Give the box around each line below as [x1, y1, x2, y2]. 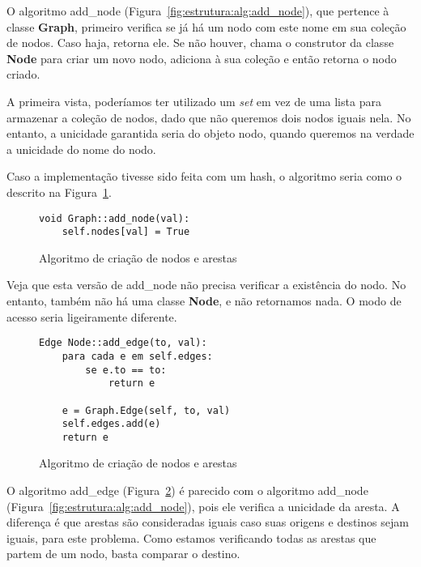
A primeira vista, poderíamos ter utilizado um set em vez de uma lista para [6, 92, 381, 109]
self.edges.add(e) [62, 418, 161, 430]
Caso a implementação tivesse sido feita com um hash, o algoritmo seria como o [6, 168, 402, 185]
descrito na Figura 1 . [6, 183, 112, 200]
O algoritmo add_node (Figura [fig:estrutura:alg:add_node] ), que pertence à [6, 2, 389, 19]
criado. [6, 66, 40, 83]
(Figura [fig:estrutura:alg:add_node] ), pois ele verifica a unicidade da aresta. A [6, 497, 400, 514]
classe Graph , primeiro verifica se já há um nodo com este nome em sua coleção [6, 18, 406, 35]
